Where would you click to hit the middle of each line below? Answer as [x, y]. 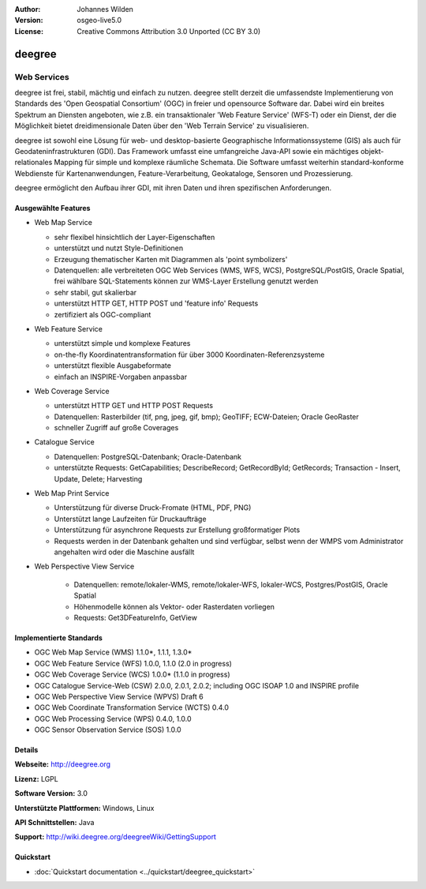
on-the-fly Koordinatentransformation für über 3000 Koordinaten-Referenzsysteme [189, 354]
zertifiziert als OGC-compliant [103, 314]
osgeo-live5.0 [99, 21]
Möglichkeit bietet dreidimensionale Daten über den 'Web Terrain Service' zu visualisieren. [162, 126]
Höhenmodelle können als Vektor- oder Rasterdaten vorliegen [174, 606]
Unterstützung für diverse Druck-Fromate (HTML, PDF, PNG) [153, 508]
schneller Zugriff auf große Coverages [116, 428]
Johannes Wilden [105, 9]
